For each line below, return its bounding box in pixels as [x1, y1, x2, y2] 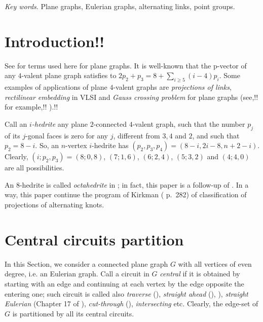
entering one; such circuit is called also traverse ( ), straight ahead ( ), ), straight [5, 288, 248, 299]
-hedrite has [92, 140, 129, 151]
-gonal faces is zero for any [25, 130, 108, 140]
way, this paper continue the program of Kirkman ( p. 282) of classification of [5, 189, 247, 200]
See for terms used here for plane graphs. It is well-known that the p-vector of [5, 60, 247, 70]
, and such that [192, 130, 240, 140]
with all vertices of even [178, 258, 252, 269]
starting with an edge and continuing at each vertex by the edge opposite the [5, 278, 244, 289]
